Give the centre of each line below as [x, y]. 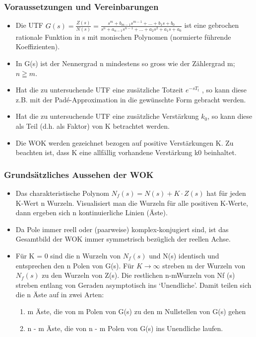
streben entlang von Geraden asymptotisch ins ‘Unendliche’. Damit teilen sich [133, 285]
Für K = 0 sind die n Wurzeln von [68, 255]
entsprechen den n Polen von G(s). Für [75, 265]
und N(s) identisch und [184, 255]
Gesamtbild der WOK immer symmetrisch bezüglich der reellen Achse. [123, 239]
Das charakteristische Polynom [62, 193]
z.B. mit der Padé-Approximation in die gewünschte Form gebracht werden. [131, 99]
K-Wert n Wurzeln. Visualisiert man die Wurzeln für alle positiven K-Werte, [132, 203]
